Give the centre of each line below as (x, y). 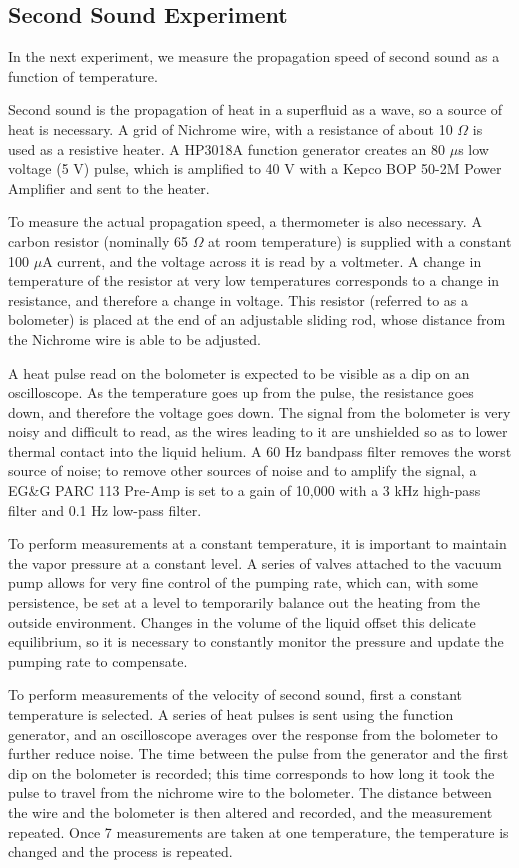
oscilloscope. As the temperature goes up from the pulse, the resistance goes (241, 392)
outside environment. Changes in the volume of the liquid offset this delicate (242, 621)
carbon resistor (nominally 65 (98, 240)
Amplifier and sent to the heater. (109, 187)
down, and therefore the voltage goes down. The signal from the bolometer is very (259, 411)
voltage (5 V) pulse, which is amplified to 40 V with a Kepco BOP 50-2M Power (255, 168)
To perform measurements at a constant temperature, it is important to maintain (257, 543)
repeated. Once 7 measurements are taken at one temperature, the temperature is (258, 831)
